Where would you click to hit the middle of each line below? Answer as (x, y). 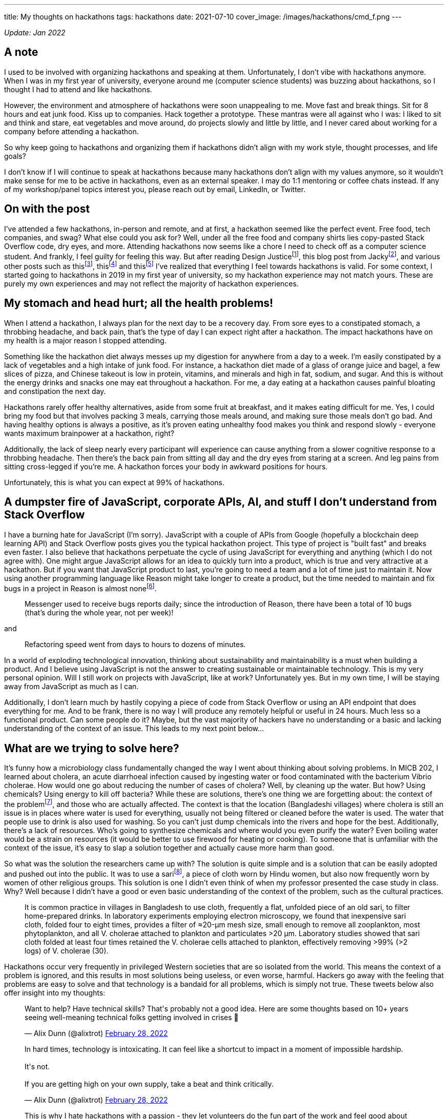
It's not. (37, 1066)
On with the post (47, 209)
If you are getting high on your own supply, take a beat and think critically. (149, 1084)
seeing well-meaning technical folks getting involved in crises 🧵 (132, 1017)
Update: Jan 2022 (35, 33)
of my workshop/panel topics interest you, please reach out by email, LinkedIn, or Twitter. (155, 189)
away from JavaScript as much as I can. (71, 687)
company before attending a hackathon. (72, 131)
